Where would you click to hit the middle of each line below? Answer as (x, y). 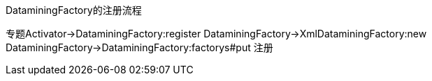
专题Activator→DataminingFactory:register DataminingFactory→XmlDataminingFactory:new (216, 34)
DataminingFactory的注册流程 (74, 10)
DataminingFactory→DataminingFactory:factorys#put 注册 (139, 47)
